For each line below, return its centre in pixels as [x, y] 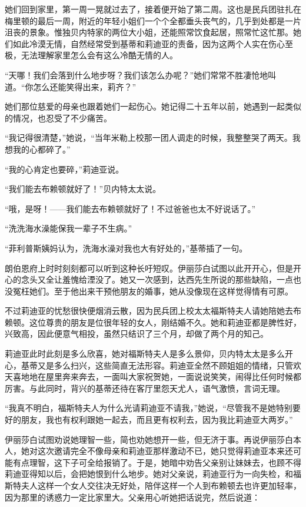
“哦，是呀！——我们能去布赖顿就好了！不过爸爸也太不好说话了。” [130, 208]
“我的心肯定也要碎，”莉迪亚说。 [64, 169]
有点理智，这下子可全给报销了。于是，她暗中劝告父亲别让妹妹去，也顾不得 [157, 462]
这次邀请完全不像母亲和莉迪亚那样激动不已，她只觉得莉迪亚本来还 [165, 451]
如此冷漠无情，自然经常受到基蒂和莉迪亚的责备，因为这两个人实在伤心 [149, 43]
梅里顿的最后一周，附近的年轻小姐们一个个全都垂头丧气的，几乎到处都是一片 [153, 20]
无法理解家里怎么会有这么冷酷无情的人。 [99, 55]
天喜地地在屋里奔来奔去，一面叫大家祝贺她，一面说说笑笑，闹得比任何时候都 [153, 377]
